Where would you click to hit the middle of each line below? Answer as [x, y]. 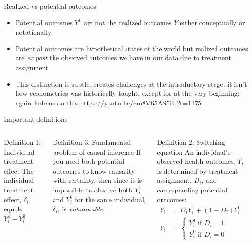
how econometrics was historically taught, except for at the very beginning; [127, 93]
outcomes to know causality [94, 170]
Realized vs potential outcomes [50, 6]
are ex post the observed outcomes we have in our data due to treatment [123, 58]
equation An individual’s [194, 151]
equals [13, 209]
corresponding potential [192, 189]
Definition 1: [23, 142]
